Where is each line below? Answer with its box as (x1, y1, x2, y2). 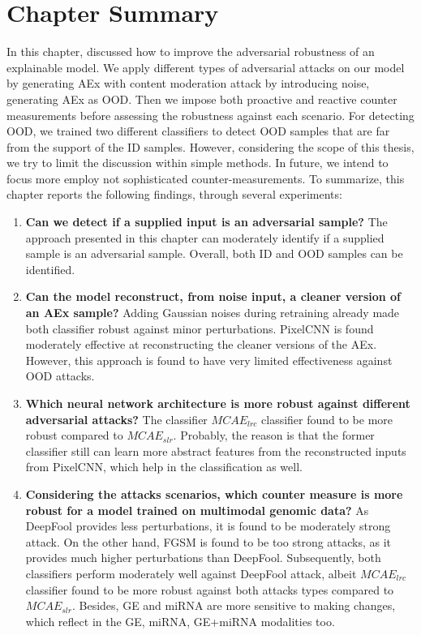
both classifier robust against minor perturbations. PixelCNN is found (25, 320, 374, 337)
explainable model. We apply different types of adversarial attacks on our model (6, 58, 405, 75)
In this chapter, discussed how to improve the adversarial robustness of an (6, 43, 375, 60)
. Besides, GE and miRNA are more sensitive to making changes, (71, 597, 396, 614)
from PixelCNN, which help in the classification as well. (25, 458, 303, 475)
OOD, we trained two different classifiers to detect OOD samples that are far (6, 122, 390, 139)
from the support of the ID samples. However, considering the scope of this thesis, (6, 138, 415, 155)
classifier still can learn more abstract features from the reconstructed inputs (25, 442, 406, 459)
